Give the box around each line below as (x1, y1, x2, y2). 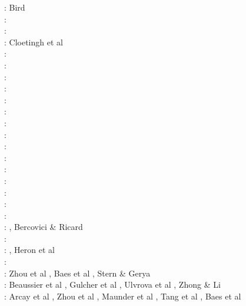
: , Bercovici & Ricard (4, 221, 83, 233)
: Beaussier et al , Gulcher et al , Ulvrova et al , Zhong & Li (4, 278, 221, 291)
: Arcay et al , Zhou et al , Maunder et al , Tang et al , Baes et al (4, 289, 241, 302)
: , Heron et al (4, 244, 55, 256)
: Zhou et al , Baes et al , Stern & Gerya (4, 266, 151, 279)
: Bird (4, 1, 25, 13)
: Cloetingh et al (4, 35, 63, 48)
